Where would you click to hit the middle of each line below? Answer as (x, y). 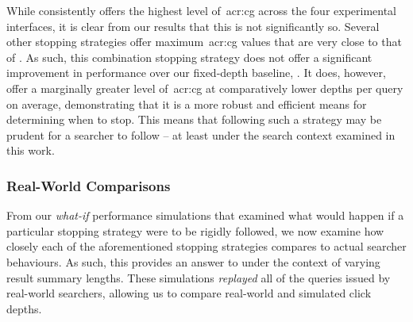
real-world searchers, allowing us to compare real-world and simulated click (189, 293)
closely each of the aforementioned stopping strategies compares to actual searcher (206, 246)
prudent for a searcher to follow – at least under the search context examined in (201, 134)
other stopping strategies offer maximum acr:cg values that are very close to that (204, 42)
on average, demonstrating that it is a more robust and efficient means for (187, 103)
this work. (31, 150)
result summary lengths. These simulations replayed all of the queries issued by (199, 277)
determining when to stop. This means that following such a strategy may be (194, 119)
